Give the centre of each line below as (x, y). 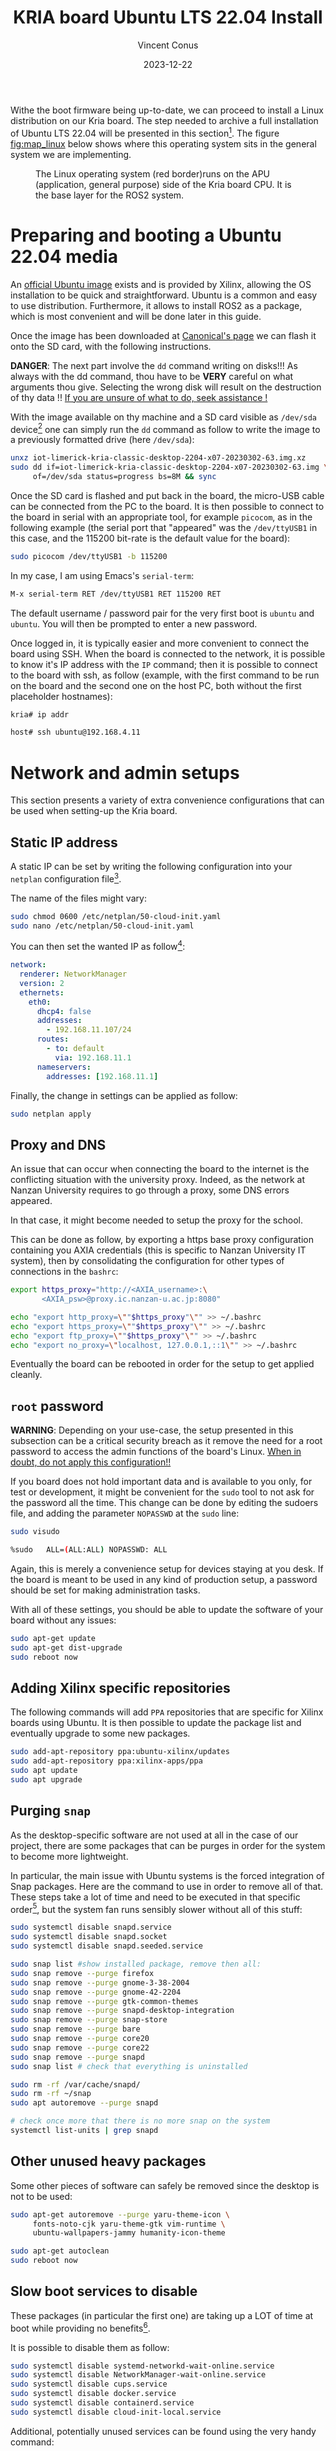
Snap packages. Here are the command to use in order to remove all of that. (167, 1886)
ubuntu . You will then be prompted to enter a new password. (134, 623)
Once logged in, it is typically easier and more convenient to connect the (160, 643)
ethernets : (42, 992)
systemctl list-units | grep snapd (84, 2131)
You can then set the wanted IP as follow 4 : (98, 946)
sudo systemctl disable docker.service (93, 2394)
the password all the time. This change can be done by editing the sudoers (164, 1503)
